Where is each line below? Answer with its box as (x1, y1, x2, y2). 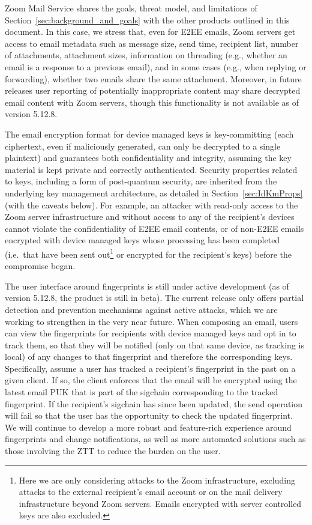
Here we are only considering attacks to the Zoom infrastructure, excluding (19, 473, 295, 486)
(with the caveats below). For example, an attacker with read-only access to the (5, 198, 298, 211)
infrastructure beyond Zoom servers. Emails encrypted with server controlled (19, 497, 302, 509)
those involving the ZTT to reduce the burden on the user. (5, 445, 221, 457)
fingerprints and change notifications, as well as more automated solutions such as (5, 432, 306, 445)
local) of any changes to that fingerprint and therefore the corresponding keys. (5, 350, 293, 363)
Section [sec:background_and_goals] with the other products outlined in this (5, 13, 290, 26)
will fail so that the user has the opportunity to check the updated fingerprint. (5, 409, 293, 422)
